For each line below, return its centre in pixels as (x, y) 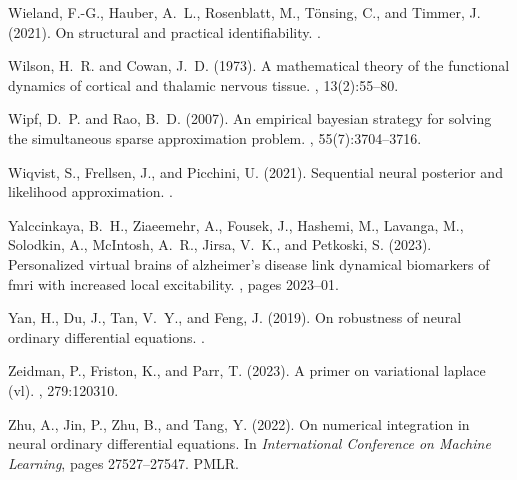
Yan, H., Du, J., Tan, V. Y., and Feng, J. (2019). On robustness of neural (235, 317)
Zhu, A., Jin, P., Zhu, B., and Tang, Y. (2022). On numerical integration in (239, 423)
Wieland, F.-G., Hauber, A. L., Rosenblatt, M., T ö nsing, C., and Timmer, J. (244, 12)
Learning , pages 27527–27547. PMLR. (123, 462)
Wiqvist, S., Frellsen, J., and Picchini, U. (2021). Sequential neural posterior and (255, 171)
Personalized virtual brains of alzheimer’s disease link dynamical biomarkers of (249, 263)
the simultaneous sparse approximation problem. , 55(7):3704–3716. (215, 137)
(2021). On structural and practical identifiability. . (164, 31)
